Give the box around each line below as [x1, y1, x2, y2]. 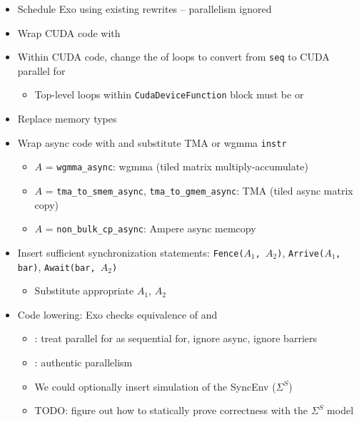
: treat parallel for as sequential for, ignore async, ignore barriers [34, 331, 317, 346]
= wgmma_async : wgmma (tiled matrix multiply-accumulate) [45, 159, 308, 174]
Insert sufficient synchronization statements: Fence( [17, 245, 244, 259]
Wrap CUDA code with [17, 25, 121, 40]
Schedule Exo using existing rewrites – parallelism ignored [17, 1, 272, 16]
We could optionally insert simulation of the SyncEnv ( [34, 379, 276, 393]
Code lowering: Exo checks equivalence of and [17, 307, 218, 321]
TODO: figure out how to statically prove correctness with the [34, 403, 308, 418]
